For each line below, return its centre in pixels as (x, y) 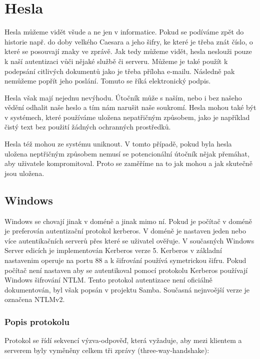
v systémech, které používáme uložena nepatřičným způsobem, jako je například (127, 117)
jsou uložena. (24, 173)
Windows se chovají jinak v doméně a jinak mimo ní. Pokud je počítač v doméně (128, 221)
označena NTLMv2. (35, 299)
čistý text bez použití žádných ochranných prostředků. (88, 127)
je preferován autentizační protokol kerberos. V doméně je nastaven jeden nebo (125, 231)
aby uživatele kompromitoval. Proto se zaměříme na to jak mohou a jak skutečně (128, 163)
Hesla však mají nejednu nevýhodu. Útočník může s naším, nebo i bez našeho (123, 97)
